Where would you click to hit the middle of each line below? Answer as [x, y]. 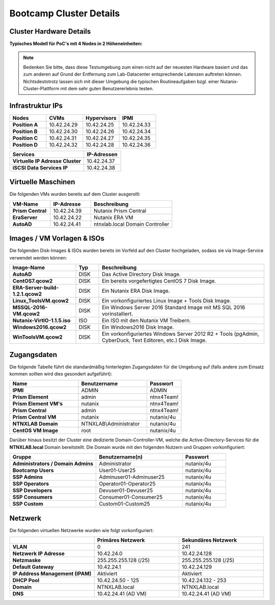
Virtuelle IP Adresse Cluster [47, 161]
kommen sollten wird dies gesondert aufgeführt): [61, 374]
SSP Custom [28, 504]
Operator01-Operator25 [127, 484]
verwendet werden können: [38, 258]
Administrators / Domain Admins [53, 464]
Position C [25, 138]
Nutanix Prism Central [120, 211]
